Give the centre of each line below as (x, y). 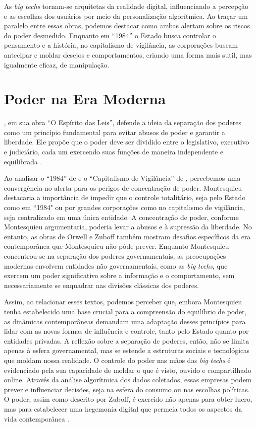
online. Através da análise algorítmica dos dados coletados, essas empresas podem (128, 380)
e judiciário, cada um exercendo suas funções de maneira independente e (114, 152)
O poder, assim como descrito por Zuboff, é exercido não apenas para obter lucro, (128, 399)
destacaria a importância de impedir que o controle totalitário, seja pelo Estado (125, 197)
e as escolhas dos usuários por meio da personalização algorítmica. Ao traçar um (126, 16)
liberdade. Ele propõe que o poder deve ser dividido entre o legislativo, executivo (127, 142)
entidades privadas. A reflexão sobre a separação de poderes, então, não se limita (127, 340)
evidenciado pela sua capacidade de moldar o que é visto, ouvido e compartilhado (128, 370)
